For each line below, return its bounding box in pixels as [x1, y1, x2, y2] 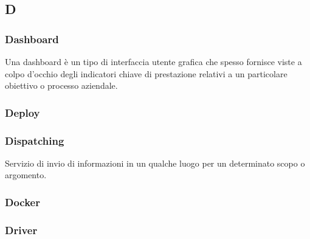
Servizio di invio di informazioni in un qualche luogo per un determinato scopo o [5, 156, 305, 169]
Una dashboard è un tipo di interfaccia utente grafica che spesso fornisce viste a [5, 55, 302, 68]
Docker [5, 194, 40, 209]
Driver [5, 222, 38, 237]
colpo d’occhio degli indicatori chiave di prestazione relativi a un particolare [5, 67, 288, 80]
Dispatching [5, 133, 64, 148]
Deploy [5, 105, 40, 120]
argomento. [5, 168, 47, 181]
